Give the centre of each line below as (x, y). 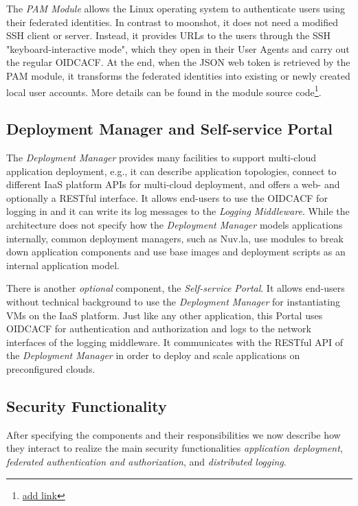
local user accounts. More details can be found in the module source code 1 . (164, 91)
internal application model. (63, 265)
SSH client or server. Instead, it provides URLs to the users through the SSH (169, 35)
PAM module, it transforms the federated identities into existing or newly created (178, 75)
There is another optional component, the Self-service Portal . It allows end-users (176, 288)
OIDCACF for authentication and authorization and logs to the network (159, 329)
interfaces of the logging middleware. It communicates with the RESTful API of (175, 342)
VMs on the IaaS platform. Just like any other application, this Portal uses (165, 315)
